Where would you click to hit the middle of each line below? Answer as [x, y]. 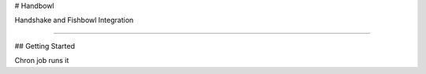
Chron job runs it [42, 61]
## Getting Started [45, 46]
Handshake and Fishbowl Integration [74, 20]
